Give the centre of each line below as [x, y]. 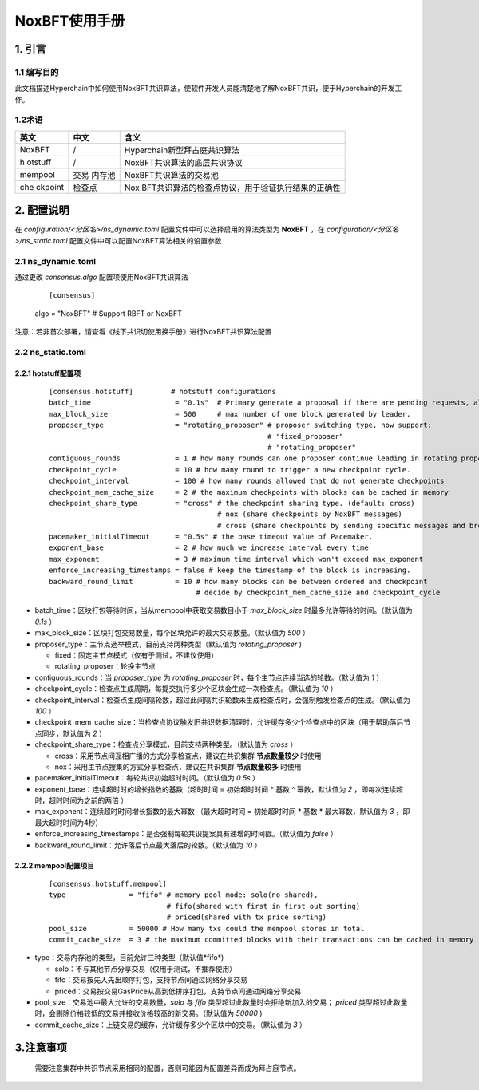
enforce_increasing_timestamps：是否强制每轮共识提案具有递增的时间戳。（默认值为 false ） [186, 834]
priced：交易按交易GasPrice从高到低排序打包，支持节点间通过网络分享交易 [178, 991]
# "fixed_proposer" [306, 436]
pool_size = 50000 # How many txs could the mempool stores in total [207, 928]
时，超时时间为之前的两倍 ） [81, 800]
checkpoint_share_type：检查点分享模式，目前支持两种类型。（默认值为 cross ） [166, 744]
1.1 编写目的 [37, 72]
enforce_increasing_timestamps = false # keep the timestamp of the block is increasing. [230, 570]
